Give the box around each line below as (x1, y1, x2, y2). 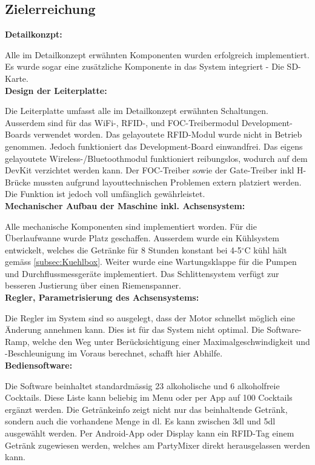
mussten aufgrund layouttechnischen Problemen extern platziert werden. (33, 175, 302, 188)
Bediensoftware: (5, 359, 73, 372)
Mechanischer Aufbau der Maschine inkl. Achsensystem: (5, 199, 245, 212)
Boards (5, 128, 31, 141)
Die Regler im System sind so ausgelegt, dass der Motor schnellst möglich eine (5, 311, 295, 324)
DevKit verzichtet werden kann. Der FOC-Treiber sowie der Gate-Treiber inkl (5, 164, 294, 176)
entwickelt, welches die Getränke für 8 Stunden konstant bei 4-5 (5, 243, 242, 256)
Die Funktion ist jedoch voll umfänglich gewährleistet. (5, 187, 205, 200)
